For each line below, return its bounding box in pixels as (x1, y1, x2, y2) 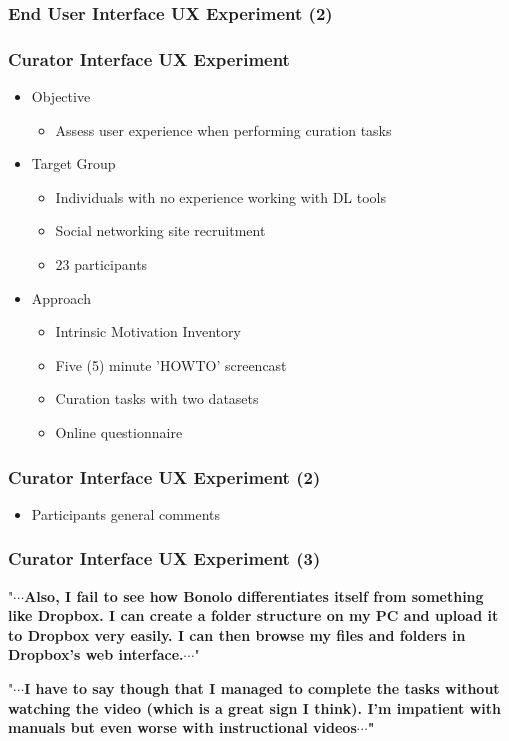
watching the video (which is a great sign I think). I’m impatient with (8, 697, 501, 718)
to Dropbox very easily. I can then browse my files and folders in (8, 624, 466, 645)
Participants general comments (31, 503, 221, 524)
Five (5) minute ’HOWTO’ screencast (55, 354, 287, 375)
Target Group (31, 153, 116, 174)
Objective (31, 86, 91, 107)
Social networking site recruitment (55, 220, 266, 241)
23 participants (55, 254, 148, 275)
